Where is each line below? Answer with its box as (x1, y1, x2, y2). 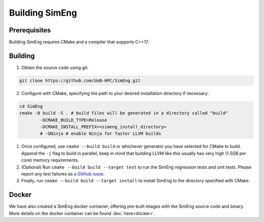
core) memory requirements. (21, 157, 79, 163)
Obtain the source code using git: (21, 64, 89, 71)
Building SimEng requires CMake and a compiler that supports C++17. (9, 39, 149, 45)
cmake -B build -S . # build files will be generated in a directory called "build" (19, 110, 228, 116)
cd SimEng (19, 103, 43, 109)
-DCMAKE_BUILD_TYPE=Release (40, 117, 108, 123)
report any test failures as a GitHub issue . (21, 171, 105, 177)
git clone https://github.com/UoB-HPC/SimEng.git (19, 77, 141, 83)
